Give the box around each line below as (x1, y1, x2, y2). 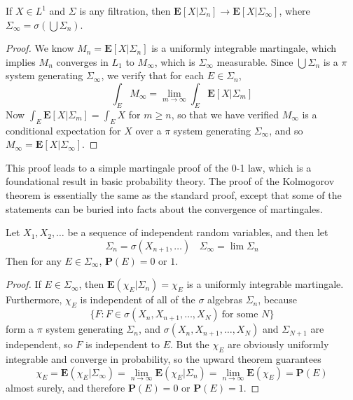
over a (135, 123, 162, 137)
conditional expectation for (6, 123, 121, 137)
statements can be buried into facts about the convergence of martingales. (6, 201, 323, 216)
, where (279, 4, 310, 18)
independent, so (6, 337, 73, 352)
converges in (56, 54, 109, 69)
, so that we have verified (171, 106, 279, 121)
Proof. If (6, 277, 41, 291)
